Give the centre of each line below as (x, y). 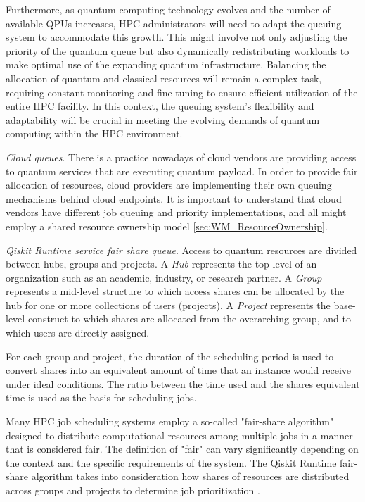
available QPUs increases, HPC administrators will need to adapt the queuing (174, 23)
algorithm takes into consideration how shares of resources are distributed (190, 476)
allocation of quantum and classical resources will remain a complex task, (164, 78)
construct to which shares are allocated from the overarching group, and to (189, 319)
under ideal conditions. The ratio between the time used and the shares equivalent (183, 383)
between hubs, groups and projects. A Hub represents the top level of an (161, 264)
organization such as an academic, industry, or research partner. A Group (164, 277)
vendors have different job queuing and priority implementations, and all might (176, 212)
